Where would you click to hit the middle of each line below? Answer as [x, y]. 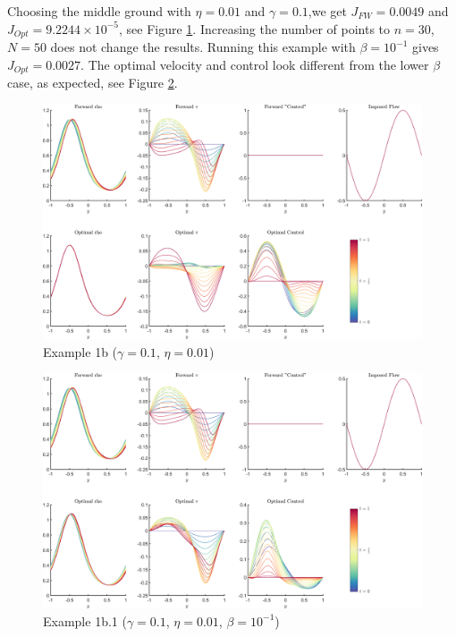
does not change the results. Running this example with [203, 47]
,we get [327, 11]
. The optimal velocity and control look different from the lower [255, 64]
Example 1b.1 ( [85, 620]
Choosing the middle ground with [99, 11]
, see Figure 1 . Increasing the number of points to [254, 28]
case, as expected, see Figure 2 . [93, 83]
